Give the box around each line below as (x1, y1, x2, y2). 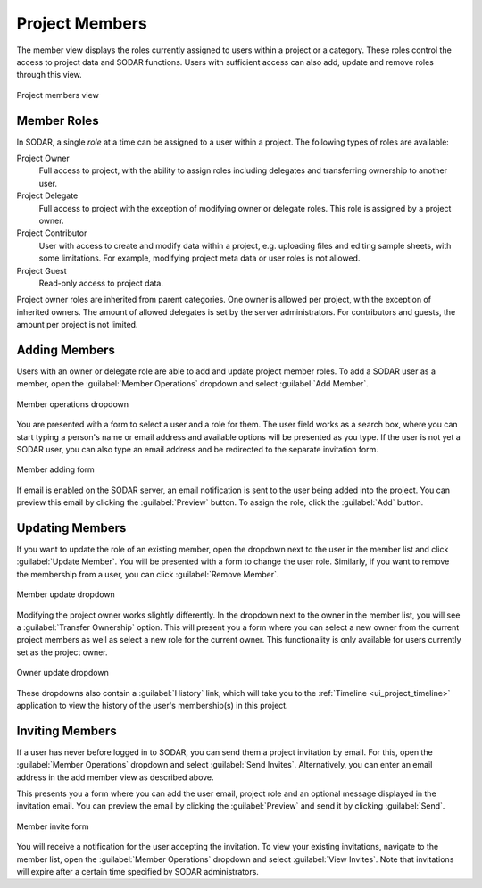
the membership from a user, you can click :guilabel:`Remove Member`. (16, 568, 279, 579)
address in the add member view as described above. (16, 772, 214, 783)
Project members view (16, 89, 100, 100)
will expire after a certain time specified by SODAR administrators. (16, 866, 259, 876)
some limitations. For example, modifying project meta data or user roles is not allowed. (38, 253, 361, 263)
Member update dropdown (16, 589, 115, 600)
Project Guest (16, 265, 67, 276)
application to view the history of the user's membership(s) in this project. (16, 700, 289, 710)
